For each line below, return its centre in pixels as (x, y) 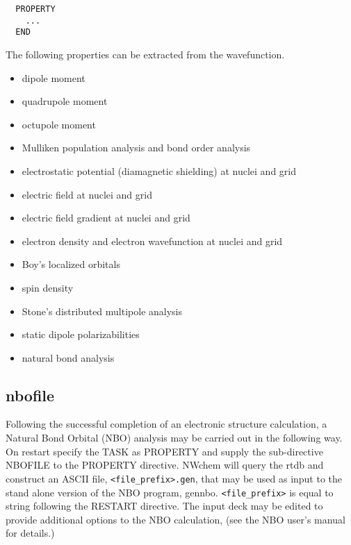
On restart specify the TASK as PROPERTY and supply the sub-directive (164, 451)
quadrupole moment (65, 101)
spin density (48, 287)
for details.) (30, 533)
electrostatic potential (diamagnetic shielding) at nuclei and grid (159, 170)
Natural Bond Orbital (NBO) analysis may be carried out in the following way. (174, 438)
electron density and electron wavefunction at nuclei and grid (152, 241)
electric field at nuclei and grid (87, 194)
